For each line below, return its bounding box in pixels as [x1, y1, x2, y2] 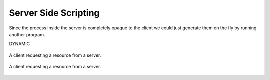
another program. [9, 31, 45, 37]
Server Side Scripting [9, 7, 100, 18]
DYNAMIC [9, 41, 30, 47]
